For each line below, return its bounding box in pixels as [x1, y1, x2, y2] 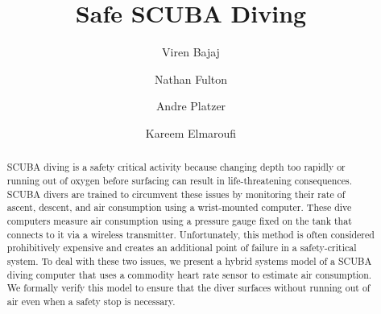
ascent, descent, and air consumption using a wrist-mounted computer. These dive [6, 200, 352, 214]
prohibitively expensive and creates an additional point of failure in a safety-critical [6, 241, 357, 254]
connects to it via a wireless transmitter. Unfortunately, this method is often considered [6, 227, 375, 241]
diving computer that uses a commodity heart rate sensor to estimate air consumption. [6, 267, 372, 281]
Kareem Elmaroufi [145, 124, 237, 141]
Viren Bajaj [162, 43, 220, 60]
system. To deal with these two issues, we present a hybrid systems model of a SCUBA [6, 254, 372, 267]
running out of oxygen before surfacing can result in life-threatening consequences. [6, 173, 352, 187]
